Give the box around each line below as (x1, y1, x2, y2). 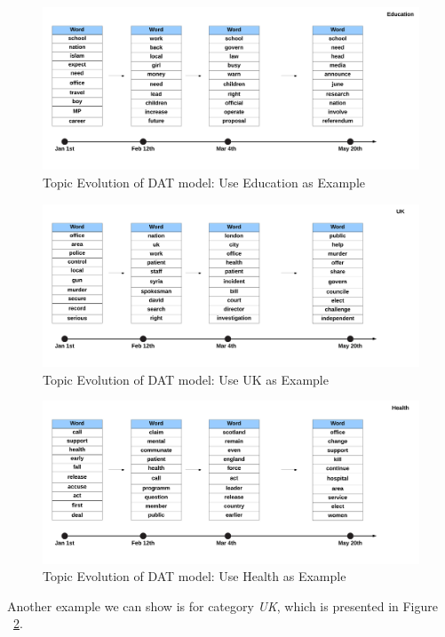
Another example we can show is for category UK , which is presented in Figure (7, 596, 438, 615)
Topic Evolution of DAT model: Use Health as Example (43, 567, 346, 585)
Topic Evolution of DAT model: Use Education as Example (43, 173, 366, 192)
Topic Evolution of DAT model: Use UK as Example (43, 370, 329, 388)
